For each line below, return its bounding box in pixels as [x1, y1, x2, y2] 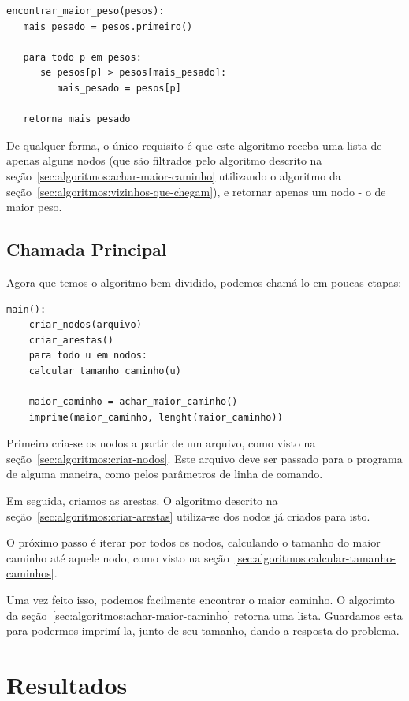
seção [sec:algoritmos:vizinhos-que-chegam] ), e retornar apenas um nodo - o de [6, 183, 386, 199]
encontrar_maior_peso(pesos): [6, 6, 165, 17]
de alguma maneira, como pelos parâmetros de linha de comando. [6, 465, 323, 482]
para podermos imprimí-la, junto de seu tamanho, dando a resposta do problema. [6, 622, 400, 639]
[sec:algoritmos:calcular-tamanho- [234, 549, 396, 566]
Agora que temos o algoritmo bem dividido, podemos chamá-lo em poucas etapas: [6, 273, 402, 290]
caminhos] [6, 565, 54, 581]
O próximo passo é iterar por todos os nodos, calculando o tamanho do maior [6, 534, 381, 551]
